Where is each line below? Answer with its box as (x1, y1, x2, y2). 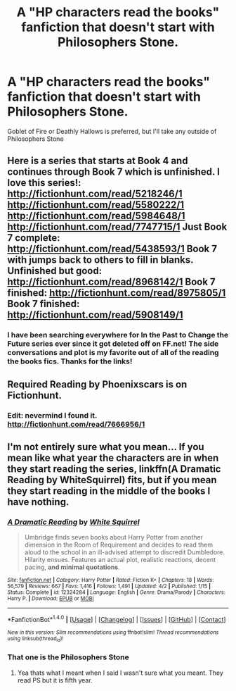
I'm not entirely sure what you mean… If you (7, 441, 205, 453)
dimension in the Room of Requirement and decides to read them (24, 540, 213, 549)
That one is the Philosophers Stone (7, 652, 129, 662)
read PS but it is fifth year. (17, 676, 93, 684)
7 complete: (7, 232, 61, 244)
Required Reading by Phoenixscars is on (7, 378, 188, 390)
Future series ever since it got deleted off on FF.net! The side (7, 339, 219, 349)
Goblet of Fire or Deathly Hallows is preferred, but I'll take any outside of (7, 127, 217, 135)
